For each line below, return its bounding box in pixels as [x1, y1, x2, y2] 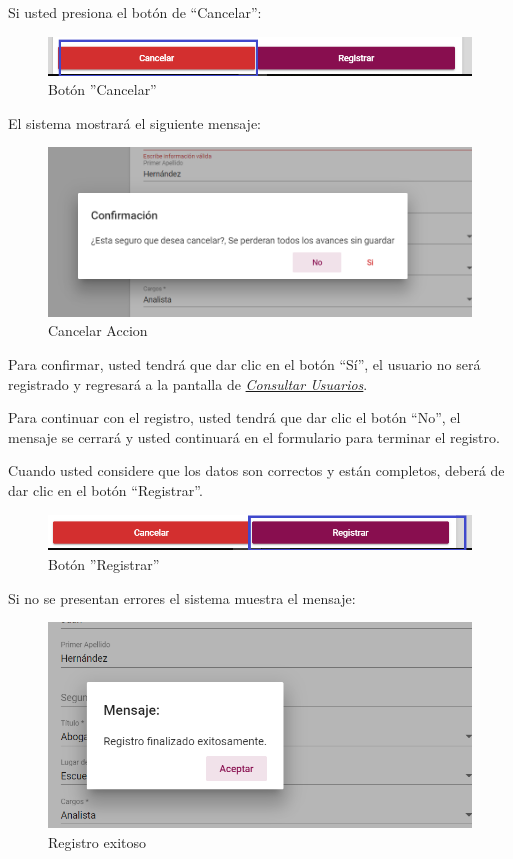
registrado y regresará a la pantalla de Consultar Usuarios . [8, 373, 368, 394]
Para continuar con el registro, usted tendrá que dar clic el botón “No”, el [8, 407, 461, 428]
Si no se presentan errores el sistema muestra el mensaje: [8, 587, 356, 608]
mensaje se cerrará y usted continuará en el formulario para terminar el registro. [8, 426, 500, 447]
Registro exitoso [48, 831, 146, 852]
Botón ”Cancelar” [48, 79, 157, 100]
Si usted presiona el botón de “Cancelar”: [8, 2, 262, 22]
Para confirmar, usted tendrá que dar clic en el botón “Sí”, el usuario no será [8, 354, 481, 375]
